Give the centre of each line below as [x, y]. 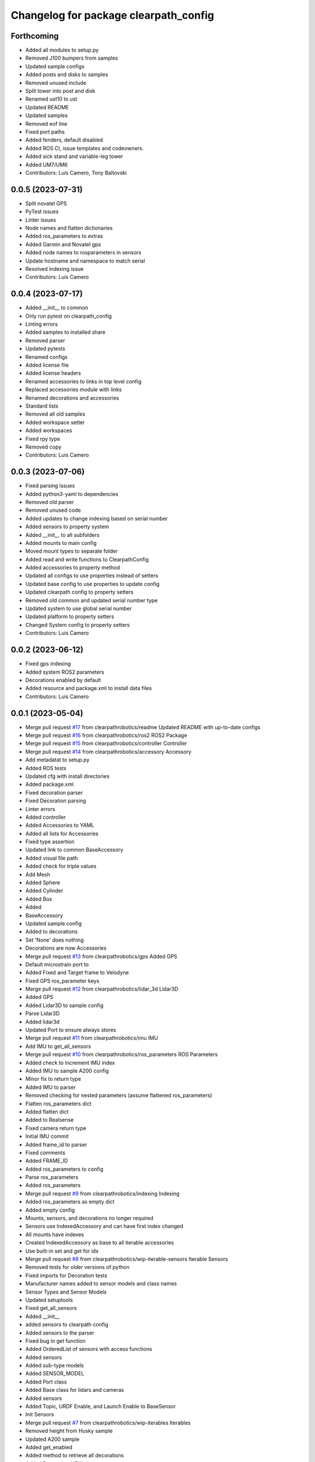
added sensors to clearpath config [67, 1325]
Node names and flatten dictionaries [69, 228]
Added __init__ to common [57, 308]
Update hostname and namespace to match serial [85, 261]
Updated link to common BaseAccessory [74, 850]
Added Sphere [43, 882]
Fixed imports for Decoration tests [66, 1275]
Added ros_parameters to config [64, 1169]
